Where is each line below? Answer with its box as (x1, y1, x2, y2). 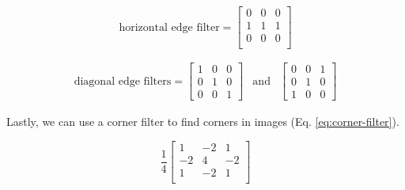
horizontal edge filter (119, 21, 220, 33)
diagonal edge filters (74, 75, 172, 87)
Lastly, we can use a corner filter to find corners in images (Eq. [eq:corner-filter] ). (6, 113, 399, 130)
